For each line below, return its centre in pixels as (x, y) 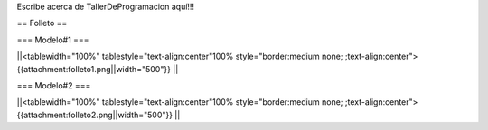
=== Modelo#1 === (53, 40)
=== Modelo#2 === (54, 85)
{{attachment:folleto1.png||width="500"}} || (98, 69)
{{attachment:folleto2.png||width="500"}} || (99, 115)
